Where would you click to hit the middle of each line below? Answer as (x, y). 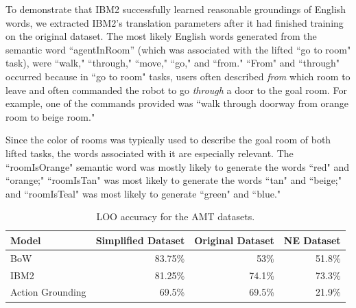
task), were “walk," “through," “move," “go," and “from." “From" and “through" (173, 63)
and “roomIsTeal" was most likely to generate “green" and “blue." (143, 193)
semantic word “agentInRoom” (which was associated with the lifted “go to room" (178, 49)
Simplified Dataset (140, 240)
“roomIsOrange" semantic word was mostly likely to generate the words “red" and (178, 166)
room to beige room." (50, 116)
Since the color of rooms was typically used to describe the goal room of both (168, 140)
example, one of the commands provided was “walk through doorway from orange (177, 103)
